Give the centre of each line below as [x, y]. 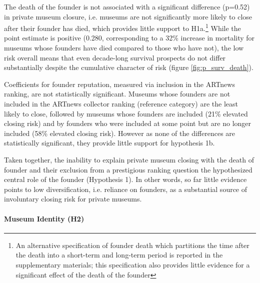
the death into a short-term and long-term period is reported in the [119, 255]
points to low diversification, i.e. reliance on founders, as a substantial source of [126, 189]
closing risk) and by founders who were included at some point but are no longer [128, 123]
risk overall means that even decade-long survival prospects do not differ [115, 57]
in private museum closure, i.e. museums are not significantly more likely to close [128, 16]
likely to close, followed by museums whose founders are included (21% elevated [126, 113]
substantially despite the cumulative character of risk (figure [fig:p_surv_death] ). [129, 67]
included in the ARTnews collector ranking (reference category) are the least [121, 103]
